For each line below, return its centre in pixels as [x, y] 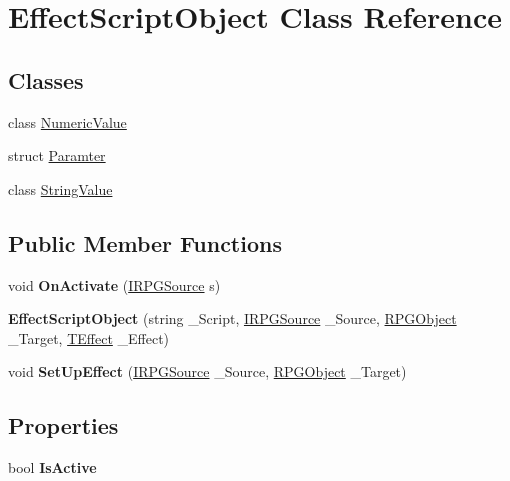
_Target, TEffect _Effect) [89, 337]
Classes [46, 79]
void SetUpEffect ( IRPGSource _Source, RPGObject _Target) [207, 371]
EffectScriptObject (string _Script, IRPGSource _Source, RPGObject [232, 318]
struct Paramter [57, 155]
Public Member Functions [145, 242]
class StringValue [60, 188]
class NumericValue [67, 121]
